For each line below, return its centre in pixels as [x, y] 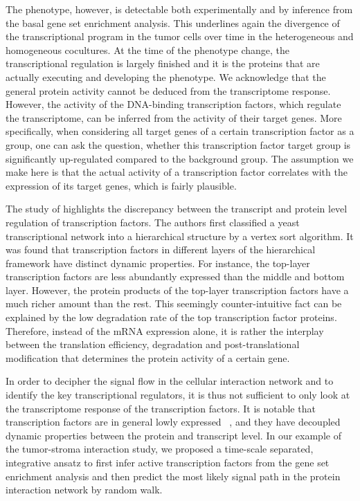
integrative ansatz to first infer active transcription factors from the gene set [168, 462]
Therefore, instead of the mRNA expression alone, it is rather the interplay [165, 330]
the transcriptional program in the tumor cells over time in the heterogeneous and [180, 36]
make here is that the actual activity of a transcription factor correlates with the [177, 172]
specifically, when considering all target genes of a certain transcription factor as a [180, 131]
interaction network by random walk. [84, 490]
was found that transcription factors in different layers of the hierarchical [161, 249]
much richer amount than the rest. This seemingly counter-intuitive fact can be [174, 303]
